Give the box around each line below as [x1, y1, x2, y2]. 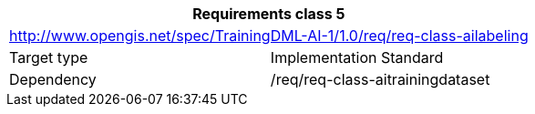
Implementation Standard [270, 48, 444, 67]
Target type [9, 48, 88, 67]
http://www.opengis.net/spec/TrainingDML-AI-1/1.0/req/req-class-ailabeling [9, 26, 529, 45]
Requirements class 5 [192, 5, 345, 23]
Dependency [9, 70, 97, 88]
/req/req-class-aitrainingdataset [270, 70, 490, 88]
